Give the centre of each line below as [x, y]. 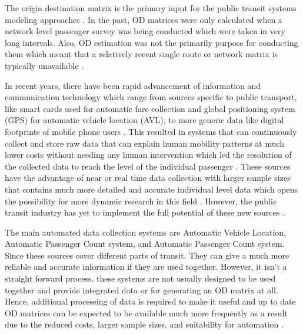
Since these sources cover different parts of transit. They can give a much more [147, 255]
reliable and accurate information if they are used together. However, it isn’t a [146, 267]
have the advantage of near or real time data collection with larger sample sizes [148, 178]
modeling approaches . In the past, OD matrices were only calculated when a [144, 19]
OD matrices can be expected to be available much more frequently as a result [146, 312]
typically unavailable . [44, 65]
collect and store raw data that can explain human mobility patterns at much [145, 143]
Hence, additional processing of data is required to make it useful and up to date [150, 301]
